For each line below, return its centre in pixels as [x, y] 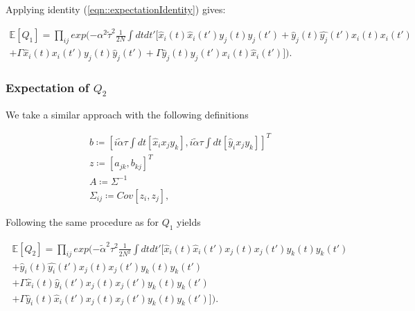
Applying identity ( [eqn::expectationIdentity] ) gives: [116, 9]
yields [189, 221]
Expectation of [47, 88]
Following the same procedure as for [82, 221]
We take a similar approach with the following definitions [127, 114]
